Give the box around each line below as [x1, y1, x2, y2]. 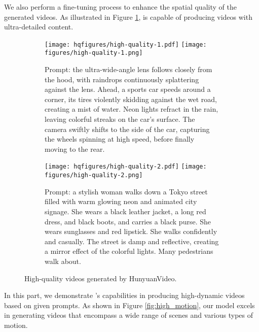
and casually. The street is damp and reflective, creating [45, 236, 219, 246]
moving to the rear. [45, 143, 105, 154]
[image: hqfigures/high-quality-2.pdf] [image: [45, 163, 207, 171]
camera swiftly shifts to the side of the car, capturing [45, 123, 210, 134]
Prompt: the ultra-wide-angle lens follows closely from [45, 64, 212, 75]
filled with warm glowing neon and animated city [45, 196, 197, 207]
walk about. [45, 255, 81, 266]
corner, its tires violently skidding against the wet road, [45, 93, 217, 104]
